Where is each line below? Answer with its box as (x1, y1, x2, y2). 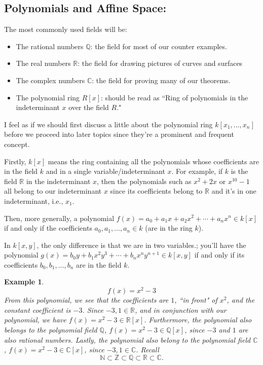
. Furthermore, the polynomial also (144, 314, 252, 325)
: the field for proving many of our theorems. (92, 75, 231, 85)
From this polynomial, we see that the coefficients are (4, 295, 169, 305)
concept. (4, 138, 30, 149)
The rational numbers (16, 41, 84, 51)
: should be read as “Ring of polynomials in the (101, 92, 248, 102)
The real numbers (16, 58, 71, 68)
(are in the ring (145, 223, 193, 233)
